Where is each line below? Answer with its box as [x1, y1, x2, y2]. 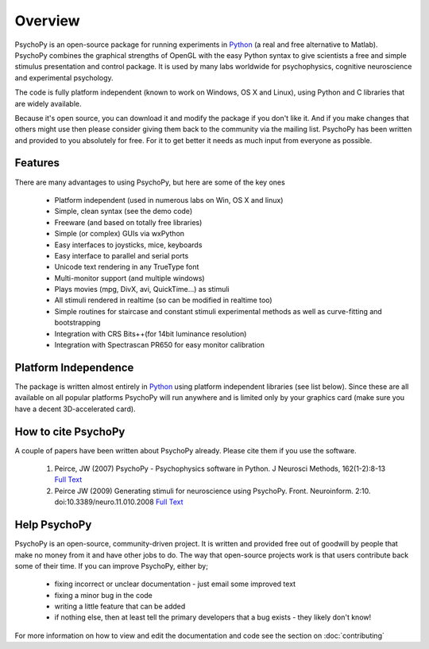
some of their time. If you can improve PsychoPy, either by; [14, 561, 208, 570]
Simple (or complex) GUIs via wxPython [54, 229, 185, 239]
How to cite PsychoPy [14, 425, 126, 438]
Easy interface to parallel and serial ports [54, 251, 189, 260]
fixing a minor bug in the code [54, 590, 153, 600]
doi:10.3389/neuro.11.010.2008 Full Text [54, 497, 184, 507]
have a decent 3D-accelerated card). [14, 404, 136, 414]
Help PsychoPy [14, 518, 92, 532]
